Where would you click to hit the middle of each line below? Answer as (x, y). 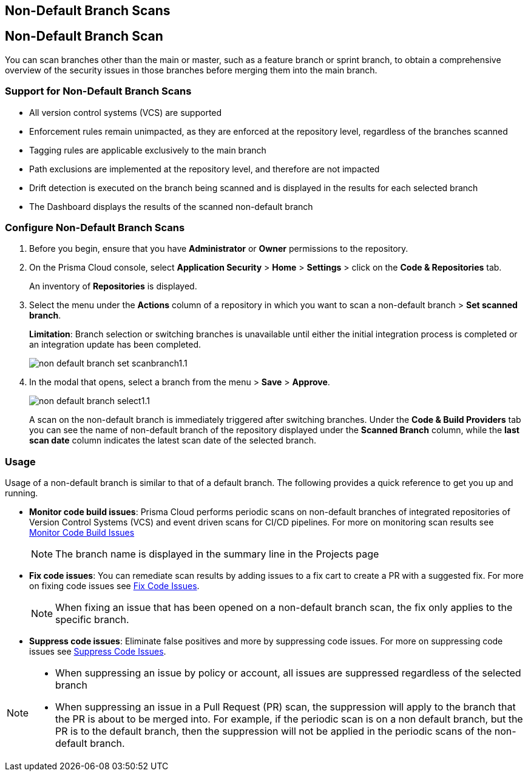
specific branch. (92, 620)
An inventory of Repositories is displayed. (113, 286)
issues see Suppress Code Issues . (98, 652)
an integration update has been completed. (115, 345)
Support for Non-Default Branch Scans (98, 91)
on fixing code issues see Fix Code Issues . (114, 586)
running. (22, 493)
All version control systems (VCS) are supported (126, 112)
